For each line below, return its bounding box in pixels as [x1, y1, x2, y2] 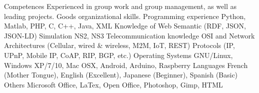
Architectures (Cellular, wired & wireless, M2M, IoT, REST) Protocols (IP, [4, 40, 235, 50]
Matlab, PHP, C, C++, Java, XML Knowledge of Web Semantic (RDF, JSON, [4, 20, 247, 31]
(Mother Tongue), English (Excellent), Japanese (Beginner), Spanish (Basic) [4, 69, 238, 80]
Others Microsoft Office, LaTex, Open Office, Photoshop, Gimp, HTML [4, 79, 223, 89]
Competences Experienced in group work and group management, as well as [4, 1, 237, 11]
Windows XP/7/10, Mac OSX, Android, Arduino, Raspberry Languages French [4, 59, 248, 70]
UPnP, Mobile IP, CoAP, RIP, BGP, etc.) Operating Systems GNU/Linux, [4, 49, 233, 60]
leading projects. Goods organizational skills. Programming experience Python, [4, 10, 246, 21]
